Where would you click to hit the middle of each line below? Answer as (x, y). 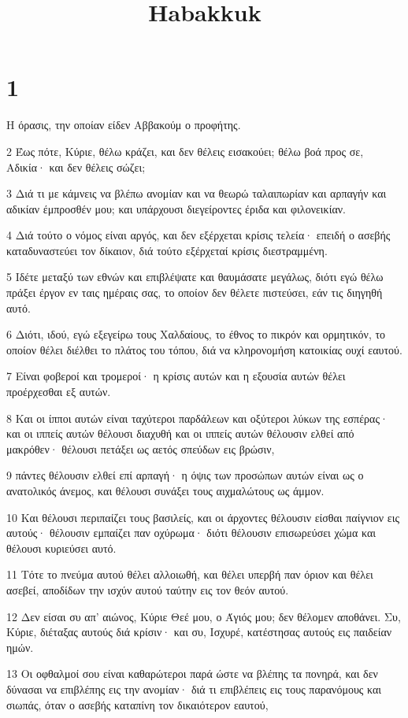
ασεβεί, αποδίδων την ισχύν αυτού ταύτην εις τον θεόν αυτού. (148, 589)
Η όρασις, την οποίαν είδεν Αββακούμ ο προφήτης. (124, 125)
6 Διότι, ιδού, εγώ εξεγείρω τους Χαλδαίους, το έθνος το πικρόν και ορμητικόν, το (196, 334)
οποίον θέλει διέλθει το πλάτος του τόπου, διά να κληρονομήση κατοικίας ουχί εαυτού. (204, 349)
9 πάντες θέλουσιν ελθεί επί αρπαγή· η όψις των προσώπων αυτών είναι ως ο (185, 475)
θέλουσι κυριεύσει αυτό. (61, 548)
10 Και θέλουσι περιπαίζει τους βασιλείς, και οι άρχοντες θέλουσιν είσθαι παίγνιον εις (203, 517)
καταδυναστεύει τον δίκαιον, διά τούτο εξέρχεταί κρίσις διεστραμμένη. (167, 250)
